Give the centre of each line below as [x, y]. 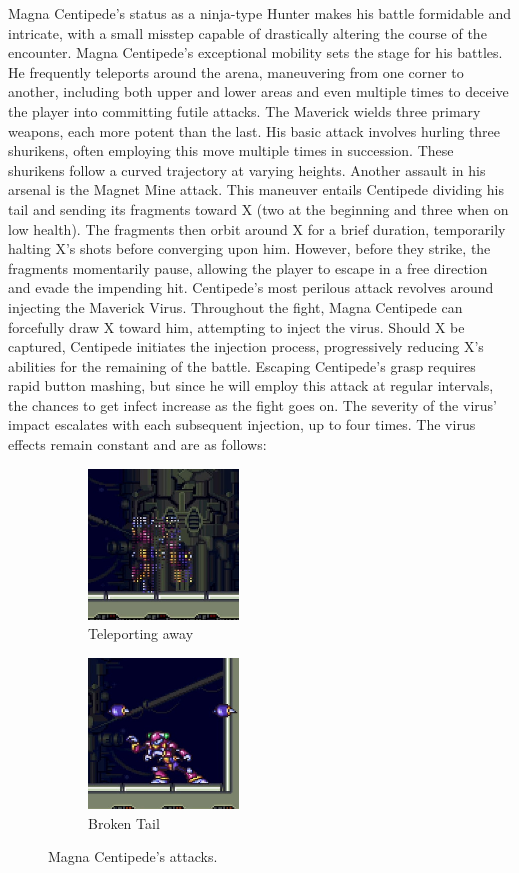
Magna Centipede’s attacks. [133, 856]
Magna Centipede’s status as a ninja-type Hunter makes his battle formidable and [259, 13]
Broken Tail [124, 822]
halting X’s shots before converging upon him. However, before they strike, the [249, 248]
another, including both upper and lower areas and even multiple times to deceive [258, 91]
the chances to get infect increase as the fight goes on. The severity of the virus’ [252, 404]
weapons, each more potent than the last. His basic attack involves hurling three [254, 130]
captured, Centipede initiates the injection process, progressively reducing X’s [246, 346]
